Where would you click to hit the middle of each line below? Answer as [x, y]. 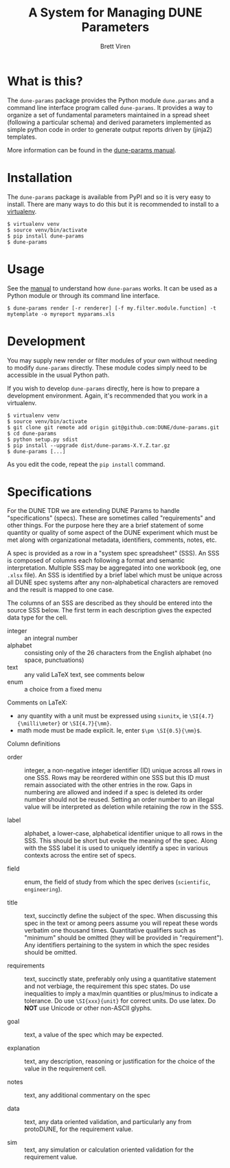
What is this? [45, 81]
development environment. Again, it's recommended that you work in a [107, 396]
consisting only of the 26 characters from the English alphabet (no [118, 653]
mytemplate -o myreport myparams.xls [61, 314]
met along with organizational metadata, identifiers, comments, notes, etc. [112, 540]
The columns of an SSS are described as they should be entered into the [110, 603]
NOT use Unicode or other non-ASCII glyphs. [88, 1008]
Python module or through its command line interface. [83, 295]
